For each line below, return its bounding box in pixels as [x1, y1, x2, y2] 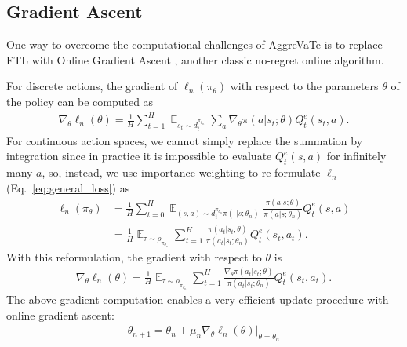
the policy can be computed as [6, 93, 154, 109]
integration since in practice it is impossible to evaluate [6, 148, 272, 164]
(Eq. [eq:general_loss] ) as [6, 179, 130, 195]
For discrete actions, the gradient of [6, 78, 178, 94]
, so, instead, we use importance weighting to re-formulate [42, 164, 321, 181]
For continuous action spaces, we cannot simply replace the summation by [6, 132, 363, 148]
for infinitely [326, 148, 387, 164]
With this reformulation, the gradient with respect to [6, 248, 262, 265]
